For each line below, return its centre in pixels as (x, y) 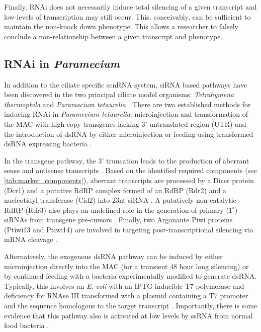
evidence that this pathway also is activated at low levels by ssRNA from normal (128, 315)
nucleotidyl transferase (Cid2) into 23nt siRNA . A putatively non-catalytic (120, 200)
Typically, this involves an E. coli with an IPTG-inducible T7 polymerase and (124, 285)
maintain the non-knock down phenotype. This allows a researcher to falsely (121, 26)
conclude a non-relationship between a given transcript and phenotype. (113, 36)
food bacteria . (27, 325)
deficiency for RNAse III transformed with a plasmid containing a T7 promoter (126, 296)
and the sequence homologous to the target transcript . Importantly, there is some (131, 306)
